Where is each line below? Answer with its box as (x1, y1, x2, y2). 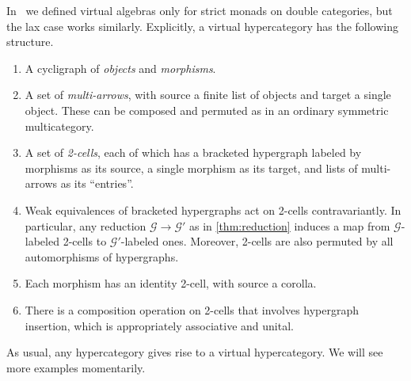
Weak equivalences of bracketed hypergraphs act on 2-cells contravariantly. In (25, 201, 401, 218)
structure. (6, 33, 54, 50)
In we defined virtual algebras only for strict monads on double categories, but (6, 2, 393, 18)
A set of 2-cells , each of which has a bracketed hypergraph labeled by (25, 144, 362, 161)
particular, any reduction (25, 217, 147, 234)
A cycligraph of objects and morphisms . (25, 59, 216, 76)
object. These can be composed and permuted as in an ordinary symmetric (25, 101, 389, 118)
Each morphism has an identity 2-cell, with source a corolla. (25, 275, 317, 291)
